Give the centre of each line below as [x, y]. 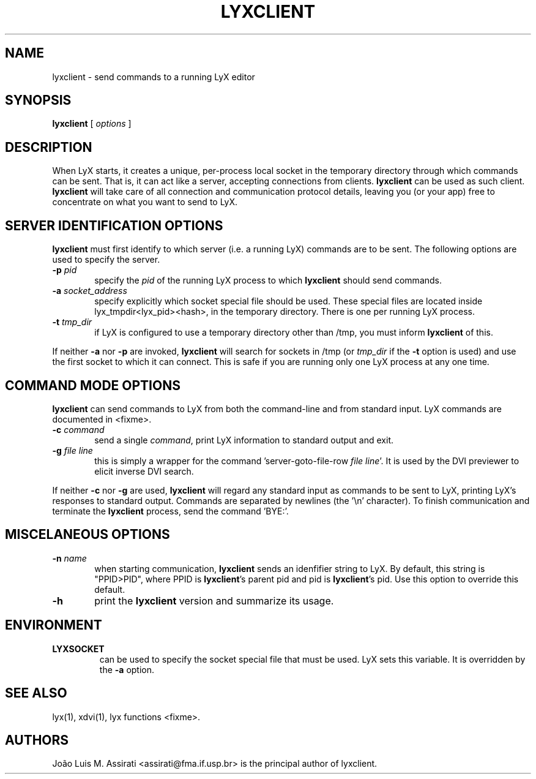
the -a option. [127, 669]
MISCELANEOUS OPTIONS [87, 535]
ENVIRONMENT [54, 625]
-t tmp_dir [72, 322]
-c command [78, 429]
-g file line [73, 450]
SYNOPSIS [38, 100]
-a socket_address [90, 291]
